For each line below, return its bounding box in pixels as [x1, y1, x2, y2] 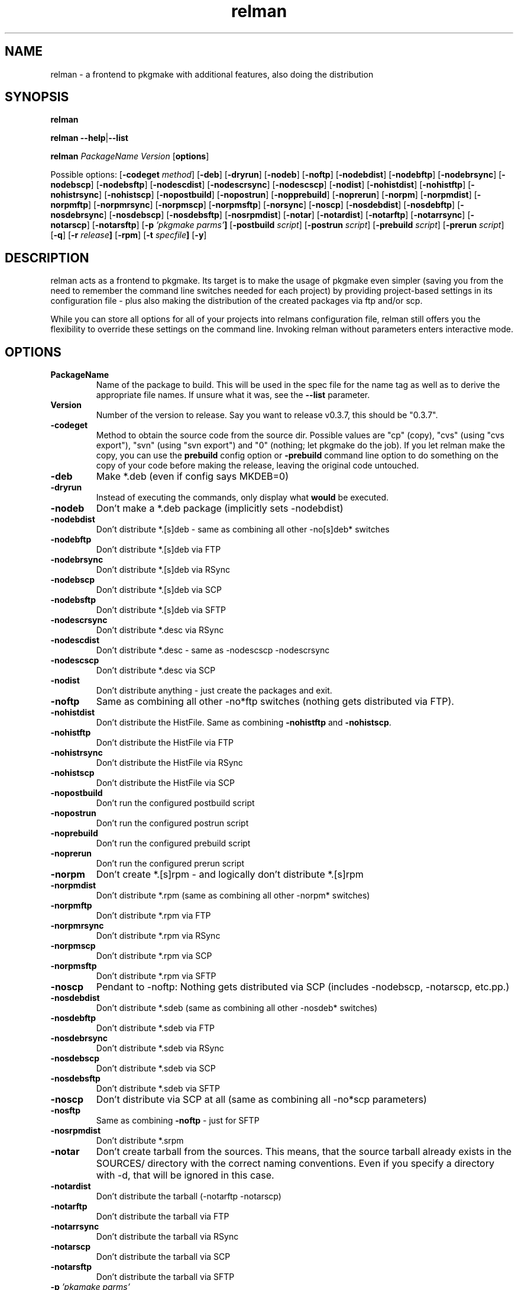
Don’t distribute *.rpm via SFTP [96, 971, 216, 981]
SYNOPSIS [5, 89, 69, 105]
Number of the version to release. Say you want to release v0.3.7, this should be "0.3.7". [96, 410, 438, 421]
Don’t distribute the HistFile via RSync [96, 758, 243, 768]
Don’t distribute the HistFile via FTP [96, 737, 234, 748]
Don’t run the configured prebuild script [96, 838, 251, 849]
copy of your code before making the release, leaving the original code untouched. [96, 460, 419, 471]
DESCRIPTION [5, 250, 89, 265]
